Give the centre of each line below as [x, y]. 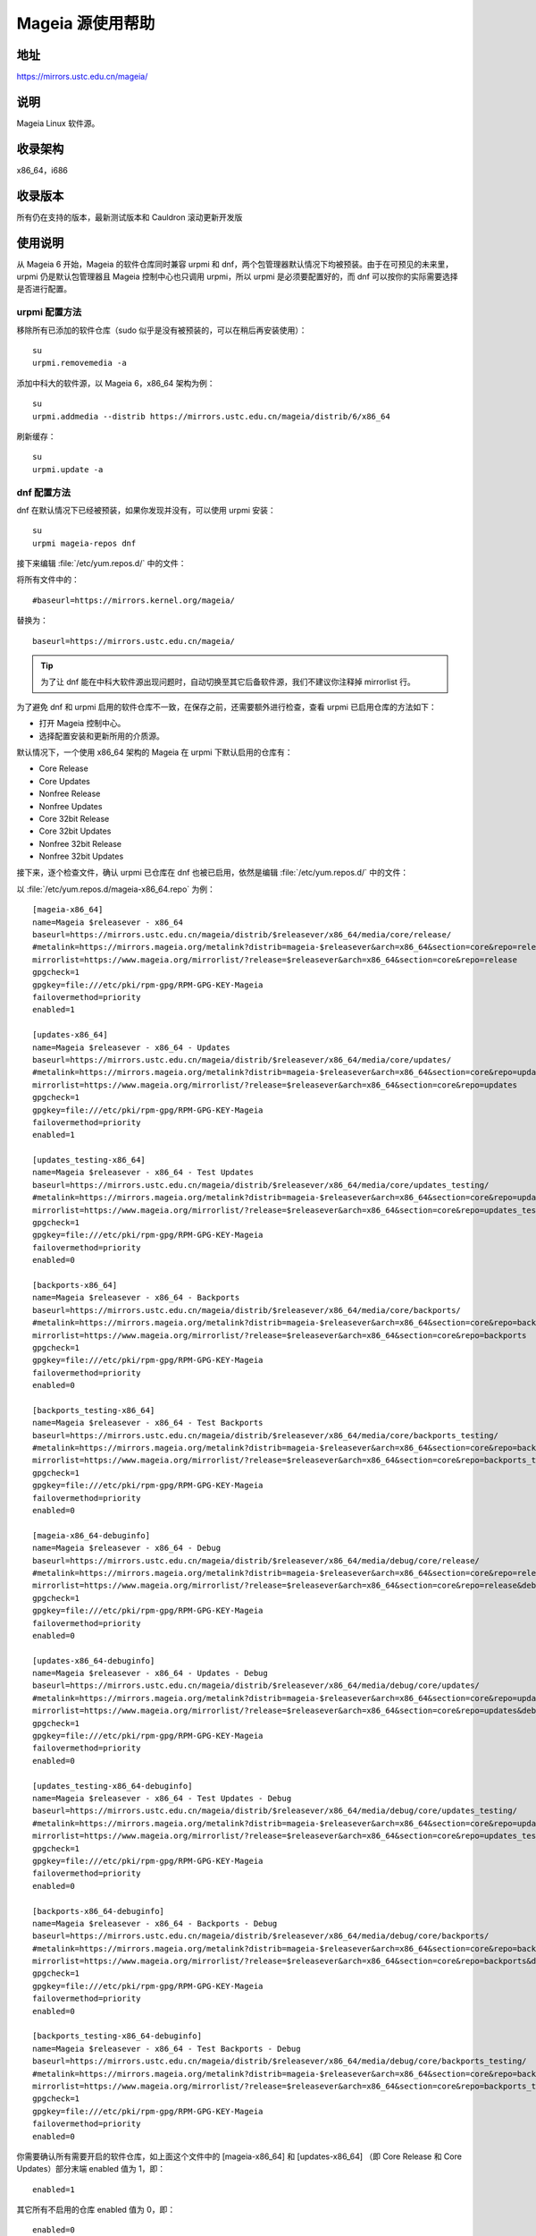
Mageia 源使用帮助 [86, 23]
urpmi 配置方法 [49, 312]
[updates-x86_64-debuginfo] [94, 1660]
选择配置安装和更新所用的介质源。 [101, 736]
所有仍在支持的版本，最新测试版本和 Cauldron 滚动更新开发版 [130, 217]
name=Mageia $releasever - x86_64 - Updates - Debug [150, 1673]
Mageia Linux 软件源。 [58, 123]
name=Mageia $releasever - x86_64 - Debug [127, 1548]
